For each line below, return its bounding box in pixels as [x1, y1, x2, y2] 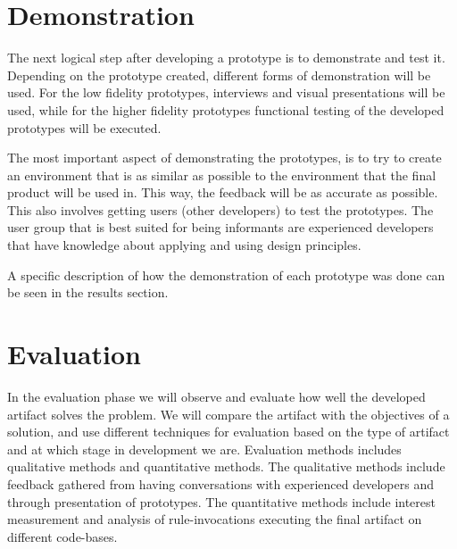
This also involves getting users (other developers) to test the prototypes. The [7, 200, 434, 219]
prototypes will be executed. [7, 118, 162, 137]
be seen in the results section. [7, 283, 169, 302]
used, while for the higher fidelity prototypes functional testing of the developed [7, 100, 445, 119]
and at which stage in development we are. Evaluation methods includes [7, 439, 402, 458]
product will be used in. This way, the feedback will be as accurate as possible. [7, 183, 438, 202]
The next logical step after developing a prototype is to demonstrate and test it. [7, 48, 445, 67]
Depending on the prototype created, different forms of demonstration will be [7, 65, 431, 84]
